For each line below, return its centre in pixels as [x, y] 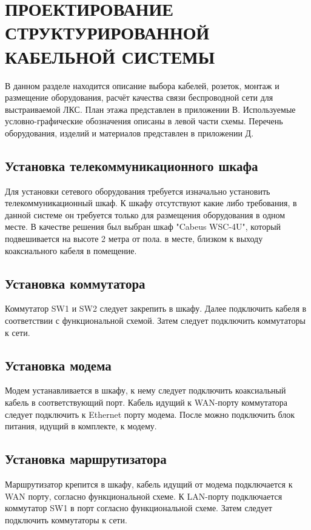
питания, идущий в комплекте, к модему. [81, 426]
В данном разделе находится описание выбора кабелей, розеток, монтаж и [142, 85]
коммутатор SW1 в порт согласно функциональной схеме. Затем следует [139, 508]
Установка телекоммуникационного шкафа [132, 165]
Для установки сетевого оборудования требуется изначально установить [138, 191]
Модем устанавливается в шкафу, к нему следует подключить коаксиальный [145, 390]
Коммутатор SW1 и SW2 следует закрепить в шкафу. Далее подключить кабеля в [156, 308]
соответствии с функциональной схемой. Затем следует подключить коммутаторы [155, 320]
